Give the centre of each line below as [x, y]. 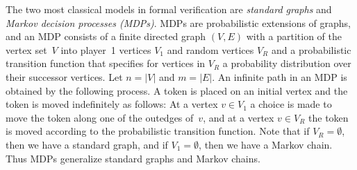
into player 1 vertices [106, 49]
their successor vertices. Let [64, 76]
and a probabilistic [311, 49]
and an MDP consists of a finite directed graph [106, 36]
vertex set [26, 49]
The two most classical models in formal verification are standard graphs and [169, 9]
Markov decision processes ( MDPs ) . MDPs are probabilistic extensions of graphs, [178, 22]
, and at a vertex [239, 117]
